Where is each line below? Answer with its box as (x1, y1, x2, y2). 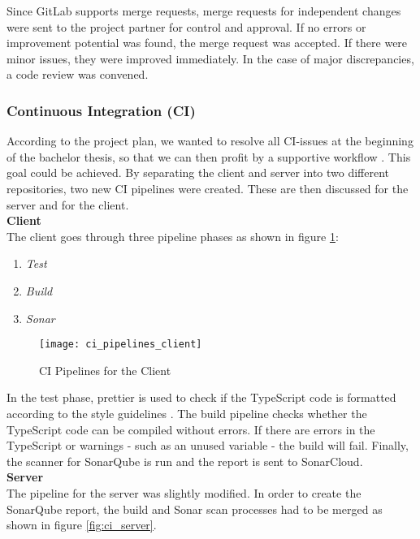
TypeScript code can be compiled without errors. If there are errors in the (6, 420, 375, 438)
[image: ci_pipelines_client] (39, 338, 202, 351)
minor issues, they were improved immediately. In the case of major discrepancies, (6, 50, 414, 67)
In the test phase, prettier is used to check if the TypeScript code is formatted (6, 389, 396, 406)
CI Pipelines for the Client (39, 361, 171, 378)
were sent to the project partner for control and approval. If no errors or (6, 18, 366, 35)
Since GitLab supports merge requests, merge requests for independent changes (6, 2, 401, 19)
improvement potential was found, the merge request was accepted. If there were (6, 34, 408, 51)
